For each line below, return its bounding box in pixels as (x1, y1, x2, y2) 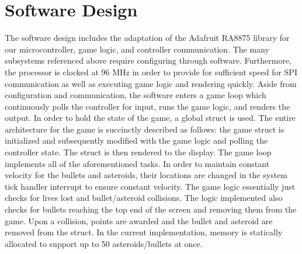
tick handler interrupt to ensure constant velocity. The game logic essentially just (5, 180, 296, 192)
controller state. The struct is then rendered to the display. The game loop (5, 146, 272, 158)
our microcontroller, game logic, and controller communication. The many (5, 43, 269, 55)
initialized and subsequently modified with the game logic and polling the (5, 134, 268, 147)
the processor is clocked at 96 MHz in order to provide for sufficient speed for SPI (5, 65, 297, 78)
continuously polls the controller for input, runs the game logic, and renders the (5, 100, 290, 112)
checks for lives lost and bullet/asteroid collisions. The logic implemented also (5, 192, 283, 204)
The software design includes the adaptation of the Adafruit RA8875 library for (5, 32, 290, 44)
